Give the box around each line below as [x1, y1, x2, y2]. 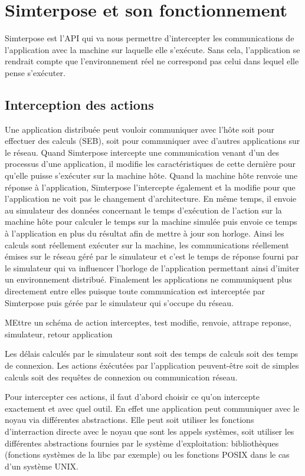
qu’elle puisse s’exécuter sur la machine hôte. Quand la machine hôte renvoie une [5, 169, 298, 182]
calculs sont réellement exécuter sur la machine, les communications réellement [5, 238, 289, 251]
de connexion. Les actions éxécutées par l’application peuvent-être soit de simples [5, 359, 299, 371]
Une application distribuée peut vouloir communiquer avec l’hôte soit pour [5, 123, 274, 135]
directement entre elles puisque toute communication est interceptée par [5, 285, 265, 297]
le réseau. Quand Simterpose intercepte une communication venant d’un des [5, 146, 280, 158]
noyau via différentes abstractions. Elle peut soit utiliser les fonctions [5, 413, 254, 426]
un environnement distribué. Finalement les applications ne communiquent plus [5, 273, 292, 285]
